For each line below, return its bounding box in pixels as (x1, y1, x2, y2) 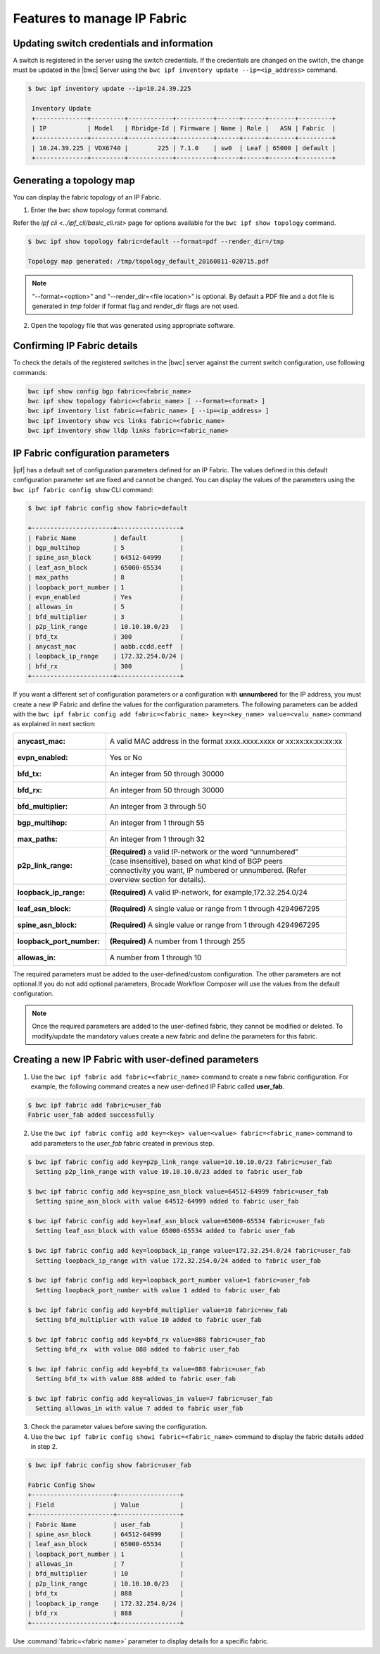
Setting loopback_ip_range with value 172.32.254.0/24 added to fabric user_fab (35, 1256, 322, 1265)
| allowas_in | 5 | (27, 603, 184, 611)
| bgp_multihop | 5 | (27, 544, 184, 552)
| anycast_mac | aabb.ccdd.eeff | (27, 642, 184, 650)
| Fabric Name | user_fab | (27, 1520, 184, 1529)
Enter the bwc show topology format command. (30, 206, 169, 214)
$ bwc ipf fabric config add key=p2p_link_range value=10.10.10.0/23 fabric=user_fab (27, 1158, 332, 1166)
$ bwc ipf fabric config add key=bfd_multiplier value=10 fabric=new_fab (27, 1306, 288, 1314)
